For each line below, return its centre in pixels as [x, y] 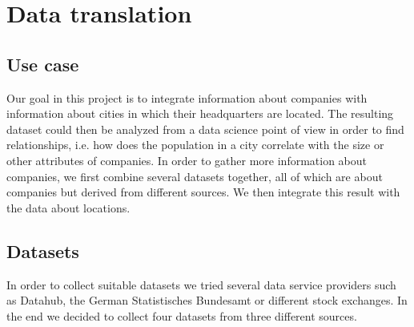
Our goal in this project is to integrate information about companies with [187, 97]
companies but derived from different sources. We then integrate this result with [203, 192]
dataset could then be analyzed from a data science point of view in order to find [205, 129]
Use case [43, 64]
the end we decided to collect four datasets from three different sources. [182, 315]
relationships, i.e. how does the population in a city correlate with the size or [195, 145]
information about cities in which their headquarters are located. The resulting [200, 113]
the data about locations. [68, 207]
